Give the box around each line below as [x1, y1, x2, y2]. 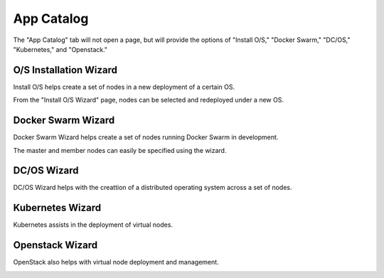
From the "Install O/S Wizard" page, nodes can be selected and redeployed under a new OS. [13, 96, 284, 105]
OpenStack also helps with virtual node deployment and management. [13, 258, 220, 267]
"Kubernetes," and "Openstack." [13, 45, 108, 53]
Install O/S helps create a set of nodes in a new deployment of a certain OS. [13, 82, 235, 91]
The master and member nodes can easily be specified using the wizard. [13, 146, 227, 154]
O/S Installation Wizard [13, 64, 117, 76]
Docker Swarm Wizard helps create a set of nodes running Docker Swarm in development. [13, 133, 279, 141]
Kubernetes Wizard [13, 202, 102, 214]
